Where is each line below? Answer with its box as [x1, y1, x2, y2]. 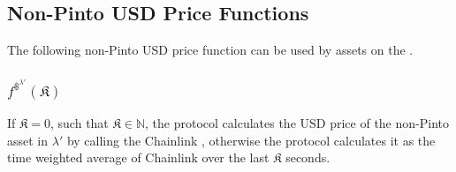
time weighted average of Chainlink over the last [7, 148, 270, 167]
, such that [50, 114, 109, 132]
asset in [7, 131, 49, 149]
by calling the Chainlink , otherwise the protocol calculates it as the [66, 131, 436, 149]
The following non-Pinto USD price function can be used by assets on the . [7, 41, 414, 59]
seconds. [285, 148, 331, 167]
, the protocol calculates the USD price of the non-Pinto [145, 114, 449, 132]
